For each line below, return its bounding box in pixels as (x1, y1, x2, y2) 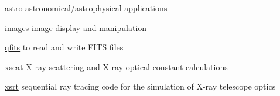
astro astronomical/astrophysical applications (5, 2, 168, 13)
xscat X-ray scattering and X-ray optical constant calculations (5, 60, 228, 73)
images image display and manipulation (5, 21, 147, 33)
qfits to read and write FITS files (5, 41, 124, 53)
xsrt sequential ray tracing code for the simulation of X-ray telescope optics (5, 80, 276, 92)
